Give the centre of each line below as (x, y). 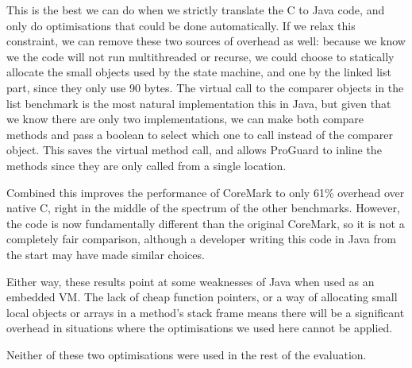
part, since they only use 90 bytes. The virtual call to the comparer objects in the (205, 87)
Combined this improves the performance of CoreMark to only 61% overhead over (206, 192)
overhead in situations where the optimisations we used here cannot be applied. (200, 328)
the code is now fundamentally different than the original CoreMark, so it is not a (206, 223)
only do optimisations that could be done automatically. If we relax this (181, 25)
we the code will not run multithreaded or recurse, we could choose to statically (200, 56)
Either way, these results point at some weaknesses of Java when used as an (191, 281)
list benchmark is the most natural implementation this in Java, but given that (199, 103)
